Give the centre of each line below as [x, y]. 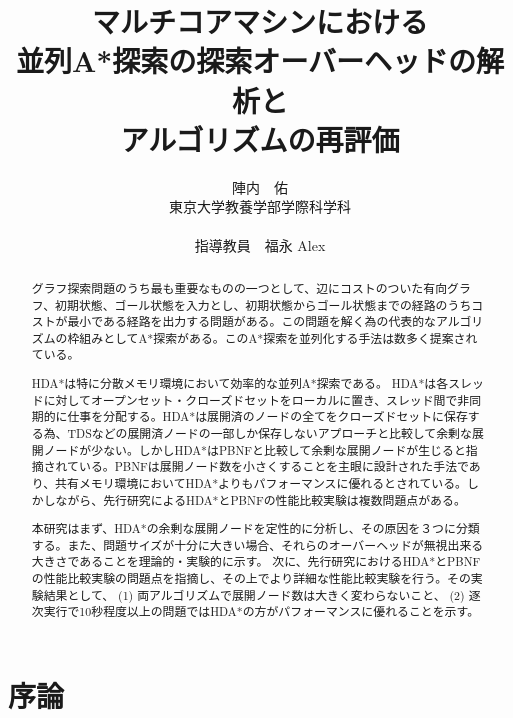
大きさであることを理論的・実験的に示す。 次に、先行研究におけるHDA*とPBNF [256, 561]
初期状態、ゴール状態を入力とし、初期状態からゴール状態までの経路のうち [263, 304]
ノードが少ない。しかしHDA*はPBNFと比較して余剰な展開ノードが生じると [254, 449]
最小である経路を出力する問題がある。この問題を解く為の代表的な [251, 321]
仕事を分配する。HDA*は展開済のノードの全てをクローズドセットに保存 [267, 416]
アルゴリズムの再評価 [260, 138]
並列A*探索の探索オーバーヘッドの [246, 60]
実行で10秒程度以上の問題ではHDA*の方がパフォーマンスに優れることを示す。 [261, 611]
